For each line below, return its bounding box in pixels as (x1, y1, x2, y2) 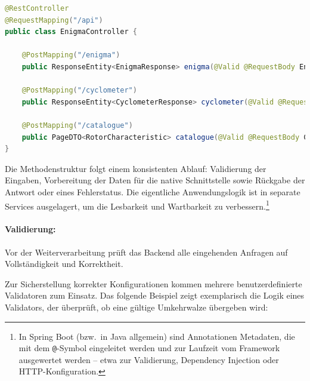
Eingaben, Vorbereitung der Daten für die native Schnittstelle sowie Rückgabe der (5, 174, 305, 186)
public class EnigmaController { (5, 27, 137, 36)
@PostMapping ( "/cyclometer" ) (21, 86, 137, 95)
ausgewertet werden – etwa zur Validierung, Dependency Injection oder (18, 353, 279, 365)
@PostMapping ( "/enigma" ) (21, 51, 120, 60)
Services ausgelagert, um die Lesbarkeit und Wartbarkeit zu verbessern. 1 (5, 198, 269, 212)
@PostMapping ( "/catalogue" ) (21, 121, 133, 130)
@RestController (5, 4, 69, 13)
